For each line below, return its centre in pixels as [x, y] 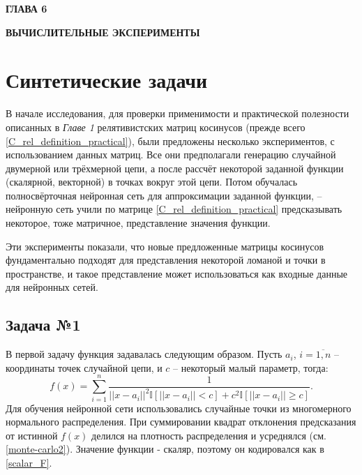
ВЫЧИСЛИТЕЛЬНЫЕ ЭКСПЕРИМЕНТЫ [103, 32]
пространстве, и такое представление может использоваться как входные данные [177, 273]
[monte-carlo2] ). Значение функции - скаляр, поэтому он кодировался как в [165, 449]
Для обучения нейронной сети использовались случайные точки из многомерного [179, 408]
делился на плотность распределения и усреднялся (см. [209, 435]
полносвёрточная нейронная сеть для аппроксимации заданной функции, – [164, 195]
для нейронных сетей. [52, 287]
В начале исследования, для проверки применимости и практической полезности [178, 113]
